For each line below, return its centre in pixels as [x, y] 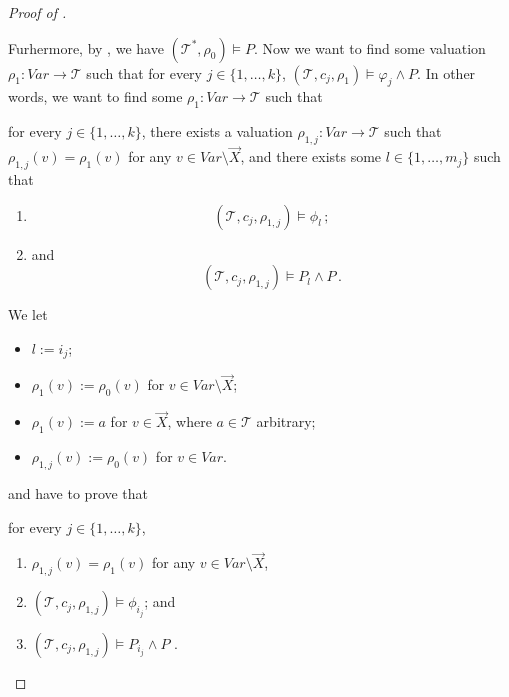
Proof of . [37, 12]
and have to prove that [78, 493]
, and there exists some [311, 156]
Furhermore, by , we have [86, 47]
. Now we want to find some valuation [370, 47]
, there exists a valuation [217, 131]
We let [28, 314]
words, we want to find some [95, 96]
